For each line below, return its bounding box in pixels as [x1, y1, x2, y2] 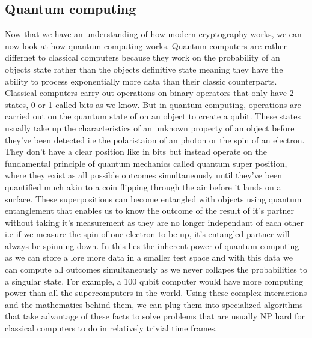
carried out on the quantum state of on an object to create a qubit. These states [5, 110, 301, 122]
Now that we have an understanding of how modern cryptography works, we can [5, 28, 302, 40]
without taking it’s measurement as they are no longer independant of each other [5, 216, 304, 228]
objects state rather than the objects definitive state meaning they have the [5, 62, 283, 75]
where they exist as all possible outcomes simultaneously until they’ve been [5, 169, 282, 181]
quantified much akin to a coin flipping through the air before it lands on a [5, 180, 281, 193]
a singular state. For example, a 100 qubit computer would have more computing [5, 274, 303, 287]
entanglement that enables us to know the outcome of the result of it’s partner [5, 204, 295, 217]
